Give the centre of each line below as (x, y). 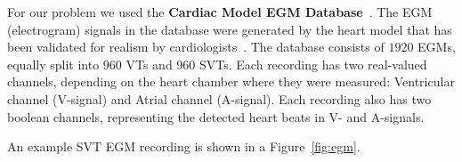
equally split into (53, 64)
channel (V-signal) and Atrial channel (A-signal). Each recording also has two (219, 98)
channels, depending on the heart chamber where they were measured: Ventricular (231, 81)
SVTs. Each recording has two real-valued (313, 64)
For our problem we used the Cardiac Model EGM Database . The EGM (220, 12)
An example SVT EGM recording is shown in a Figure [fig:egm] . (184, 146)
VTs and (149, 64)
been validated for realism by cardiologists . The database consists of (196, 47)
